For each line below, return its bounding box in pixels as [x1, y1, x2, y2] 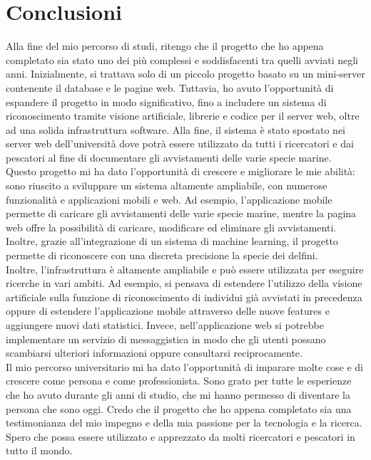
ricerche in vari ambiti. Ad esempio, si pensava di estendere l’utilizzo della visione [6, 276, 362, 291]
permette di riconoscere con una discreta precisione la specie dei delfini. [6, 248, 318, 263]
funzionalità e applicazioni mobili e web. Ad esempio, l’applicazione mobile [6, 192, 332, 207]
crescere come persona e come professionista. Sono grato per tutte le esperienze [6, 373, 352, 388]
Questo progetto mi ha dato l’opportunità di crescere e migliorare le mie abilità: [6, 164, 355, 179]
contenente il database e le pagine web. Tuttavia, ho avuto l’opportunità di [6, 80, 334, 95]
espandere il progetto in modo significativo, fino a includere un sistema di [6, 94, 327, 109]
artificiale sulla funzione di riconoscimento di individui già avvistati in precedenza [6, 289, 362, 304]
